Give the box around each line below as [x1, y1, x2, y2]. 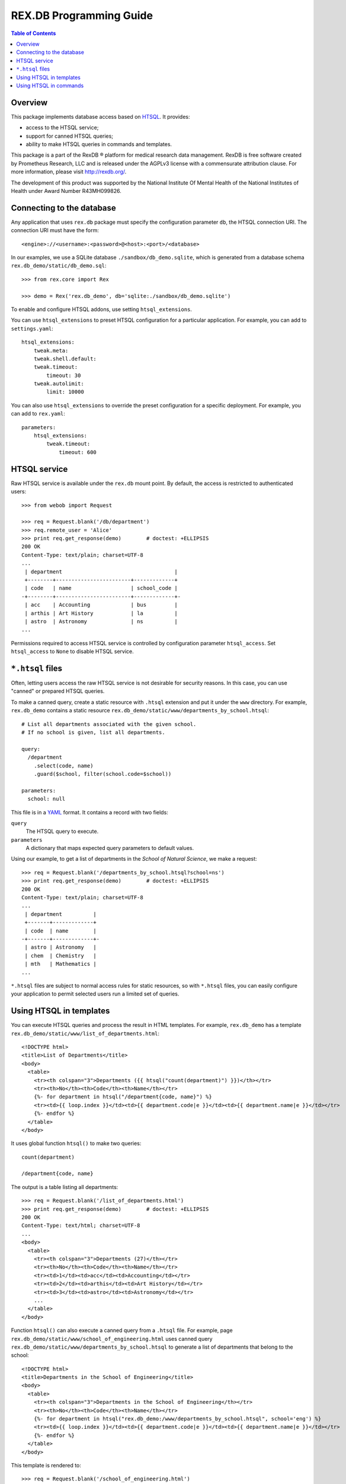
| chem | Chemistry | [24, 952, 97, 959]
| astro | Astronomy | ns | [24, 618, 178, 624]
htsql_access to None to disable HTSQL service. [11, 648, 134, 655]
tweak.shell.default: [33, 355, 97, 362]
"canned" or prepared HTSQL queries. [11, 687, 105, 695]
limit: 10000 [46, 389, 84, 395]
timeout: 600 [59, 449, 97, 455]
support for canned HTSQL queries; [25, 132, 114, 139]
